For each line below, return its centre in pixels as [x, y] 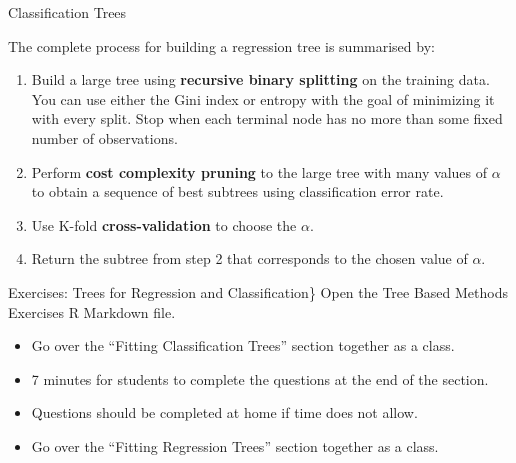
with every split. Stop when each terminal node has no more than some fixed [267, 118]
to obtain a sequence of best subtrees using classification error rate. [237, 191]
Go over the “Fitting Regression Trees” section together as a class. [235, 445]
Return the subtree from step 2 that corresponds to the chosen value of [249, 258]
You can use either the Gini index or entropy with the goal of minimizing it [263, 98]
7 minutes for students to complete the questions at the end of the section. [260, 378]
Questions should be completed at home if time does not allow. [224, 412]
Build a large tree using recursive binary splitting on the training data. [260, 79]
